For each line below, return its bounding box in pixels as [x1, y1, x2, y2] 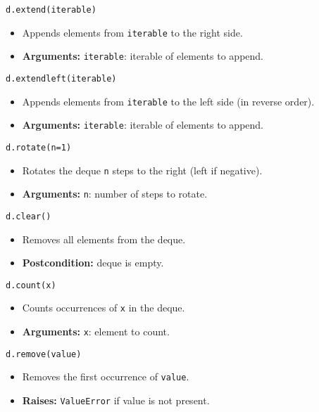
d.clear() [6, 211, 51, 221]
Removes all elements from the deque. [22, 231, 186, 246]
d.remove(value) [6, 349, 82, 359]
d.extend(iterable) [6, 5, 96, 15]
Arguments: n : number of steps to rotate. [22, 186, 208, 201]
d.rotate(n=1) [6, 142, 72, 153]
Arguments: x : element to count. [22, 324, 170, 339]
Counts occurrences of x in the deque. [22, 300, 185, 315]
